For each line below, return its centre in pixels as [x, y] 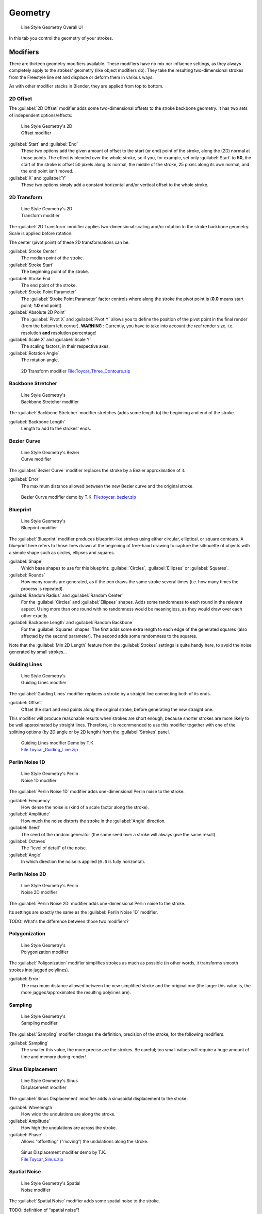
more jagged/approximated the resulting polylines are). [76, 992]
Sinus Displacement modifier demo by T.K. [64, 1152]
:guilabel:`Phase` [26, 1134]
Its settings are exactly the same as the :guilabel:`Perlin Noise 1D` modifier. [83, 912]
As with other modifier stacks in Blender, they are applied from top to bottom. [86, 86]
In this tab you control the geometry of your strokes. [61, 38]
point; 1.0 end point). [42, 305]
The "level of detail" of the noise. [54, 848]
